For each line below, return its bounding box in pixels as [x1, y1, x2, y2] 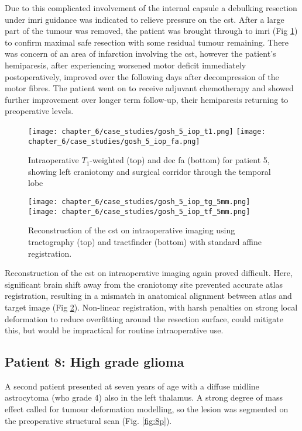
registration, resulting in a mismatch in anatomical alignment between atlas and [5, 289, 292, 302]
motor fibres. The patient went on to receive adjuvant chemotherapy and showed [5, 82, 294, 94]
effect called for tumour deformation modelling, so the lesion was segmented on [5, 403, 289, 415]
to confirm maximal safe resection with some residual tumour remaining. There [5, 36, 289, 48]
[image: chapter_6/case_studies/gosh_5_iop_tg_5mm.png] [28, 198, 250, 206]
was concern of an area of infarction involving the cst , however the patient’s [5, 47, 276, 60]
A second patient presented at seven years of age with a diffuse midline [5, 380, 259, 392]
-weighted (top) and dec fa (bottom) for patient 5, [90, 154, 270, 166]
